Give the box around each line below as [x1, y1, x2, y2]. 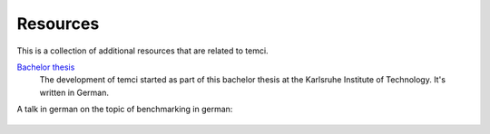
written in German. [39, 87, 109, 98]
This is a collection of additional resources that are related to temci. [16, 45, 269, 56]
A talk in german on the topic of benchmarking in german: [16, 104, 233, 115]
